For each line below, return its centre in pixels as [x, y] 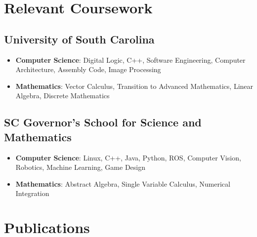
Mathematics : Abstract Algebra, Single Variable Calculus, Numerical [123, 183]
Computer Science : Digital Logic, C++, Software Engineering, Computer [130, 59]
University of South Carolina [79, 39]
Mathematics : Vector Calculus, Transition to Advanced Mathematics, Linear [134, 86]
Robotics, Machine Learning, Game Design [81, 167]
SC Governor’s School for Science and [103, 122]
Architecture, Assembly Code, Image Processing [88, 69]
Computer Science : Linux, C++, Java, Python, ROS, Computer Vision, [128, 157]
